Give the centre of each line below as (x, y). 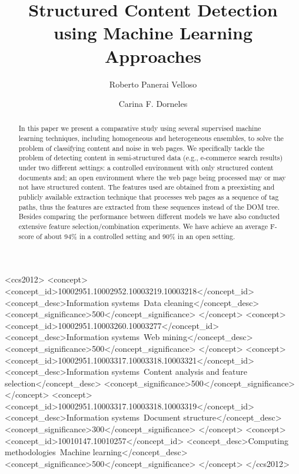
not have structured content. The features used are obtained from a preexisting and (147, 187)
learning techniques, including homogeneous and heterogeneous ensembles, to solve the (151, 138)
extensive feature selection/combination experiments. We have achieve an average (143, 226)
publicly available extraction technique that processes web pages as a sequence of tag (149, 197)
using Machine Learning (153, 33)
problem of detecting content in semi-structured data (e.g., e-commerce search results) (151, 158)
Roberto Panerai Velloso (153, 84)
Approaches (153, 56)
